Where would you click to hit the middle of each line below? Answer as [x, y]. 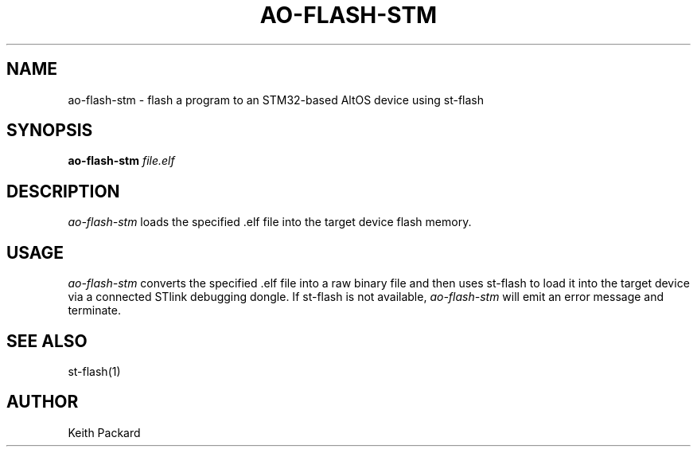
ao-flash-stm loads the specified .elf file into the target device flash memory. [270, 222]
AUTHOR [43, 402]
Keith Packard [104, 432]
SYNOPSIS [50, 131]
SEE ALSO [47, 341]
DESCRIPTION [63, 191]
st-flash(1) [94, 371]
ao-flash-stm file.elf [121, 161]
